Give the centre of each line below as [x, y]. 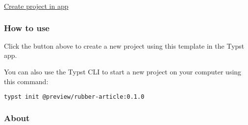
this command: [26, 81]
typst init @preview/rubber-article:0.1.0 [74, 97]
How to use [27, 27]
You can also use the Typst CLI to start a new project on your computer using [123, 71]
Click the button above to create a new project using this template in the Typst [124, 45]
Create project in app [36, 6]
